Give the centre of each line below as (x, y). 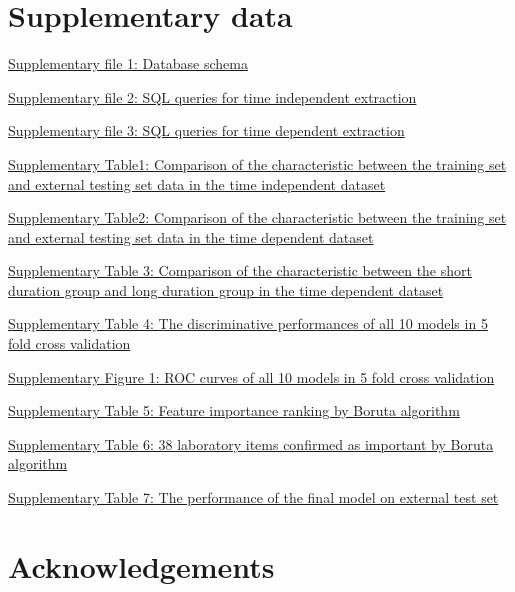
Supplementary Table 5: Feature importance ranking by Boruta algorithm (234, 410)
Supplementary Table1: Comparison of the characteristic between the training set (257, 163)
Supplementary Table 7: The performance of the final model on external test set (253, 497)
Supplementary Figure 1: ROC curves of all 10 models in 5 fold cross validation (251, 376)
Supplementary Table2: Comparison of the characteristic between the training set (257, 217)
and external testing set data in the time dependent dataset (191, 236)
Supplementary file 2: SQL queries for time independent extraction (212, 96)
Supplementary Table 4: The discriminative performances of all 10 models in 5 (248, 323)
